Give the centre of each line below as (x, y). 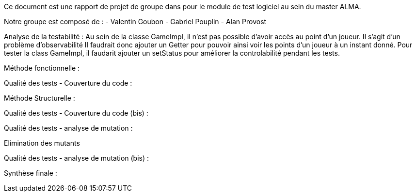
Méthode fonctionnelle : (42, 68)
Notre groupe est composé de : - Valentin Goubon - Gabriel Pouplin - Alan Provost (135, 22)
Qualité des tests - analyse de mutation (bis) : (77, 158)
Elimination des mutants (42, 143)
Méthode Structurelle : (40, 98)
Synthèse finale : (31, 173)
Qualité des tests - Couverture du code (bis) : (76, 113)
